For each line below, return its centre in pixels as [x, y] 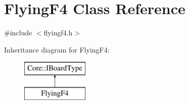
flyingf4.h [58, 33]
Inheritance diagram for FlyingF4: [57, 49]
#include [18, 33]
